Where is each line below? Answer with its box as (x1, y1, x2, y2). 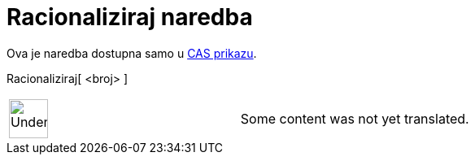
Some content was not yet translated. (240, 110, 469, 127)
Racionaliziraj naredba (7, 3, 253, 31)
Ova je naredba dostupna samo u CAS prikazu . (7, 46, 257, 60)
